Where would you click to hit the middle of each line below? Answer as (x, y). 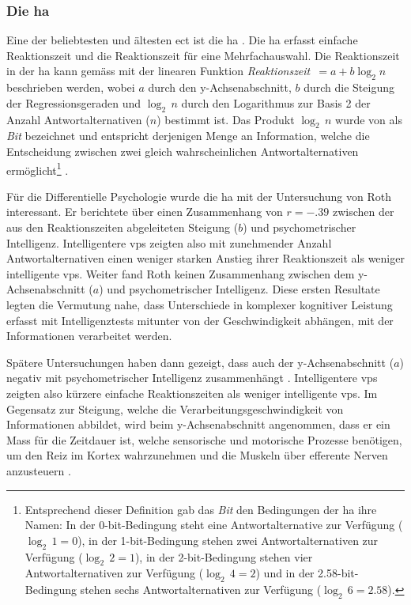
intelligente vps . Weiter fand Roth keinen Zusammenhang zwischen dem (181, 273)
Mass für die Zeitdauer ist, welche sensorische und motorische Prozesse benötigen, (204, 439)
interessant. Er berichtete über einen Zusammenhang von (145, 212)
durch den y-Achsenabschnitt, (220, 87)
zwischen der (363, 212)
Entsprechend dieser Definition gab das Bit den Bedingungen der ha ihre (201, 509)
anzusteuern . (39, 470)
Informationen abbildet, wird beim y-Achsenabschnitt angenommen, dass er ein (198, 424)
